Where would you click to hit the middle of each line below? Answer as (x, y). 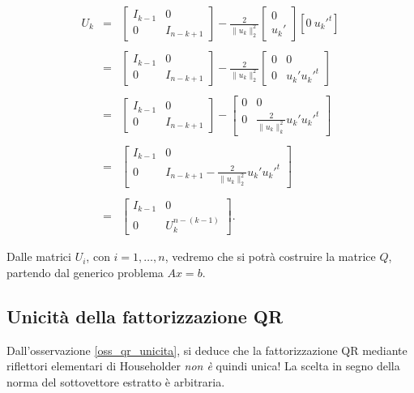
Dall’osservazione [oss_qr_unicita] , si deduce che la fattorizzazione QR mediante (207, 350)
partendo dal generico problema (85, 272)
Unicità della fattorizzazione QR (145, 316)
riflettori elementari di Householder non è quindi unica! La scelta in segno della (203, 366)
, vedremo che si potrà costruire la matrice (270, 256)
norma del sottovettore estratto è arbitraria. (116, 381)
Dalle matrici (39, 256)
